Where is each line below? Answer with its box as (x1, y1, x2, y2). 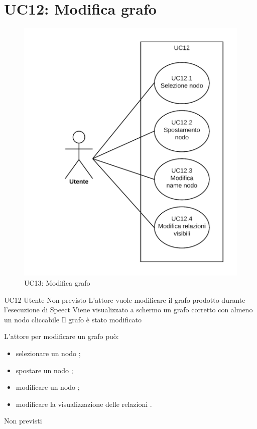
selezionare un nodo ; (16, 348, 81, 358)
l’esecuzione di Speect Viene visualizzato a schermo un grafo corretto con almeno (4, 304, 253, 315)
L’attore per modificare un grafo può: (4, 331, 119, 341)
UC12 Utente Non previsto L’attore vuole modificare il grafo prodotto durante (4, 294, 245, 305)
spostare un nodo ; (16, 365, 73, 375)
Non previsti (4, 415, 42, 426)
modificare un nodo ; (16, 382, 80, 392)
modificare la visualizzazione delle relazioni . (16, 398, 152, 409)
